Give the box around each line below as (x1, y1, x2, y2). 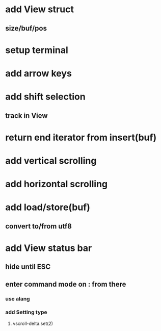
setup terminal (5, 44, 69, 56)
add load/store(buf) (5, 201, 91, 213)
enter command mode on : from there (5, 279, 126, 289)
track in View (5, 111, 48, 120)
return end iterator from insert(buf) (5, 132, 157, 143)
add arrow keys (5, 67, 72, 79)
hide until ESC (5, 263, 51, 271)
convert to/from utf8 (5, 222, 72, 231)
